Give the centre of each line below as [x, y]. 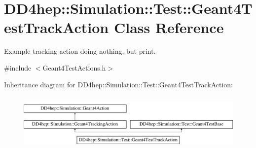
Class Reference [169, 27]
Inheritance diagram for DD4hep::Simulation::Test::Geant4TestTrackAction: [119, 84]
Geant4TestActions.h [74, 67]
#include [18, 67]
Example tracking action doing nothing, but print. [80, 51]
